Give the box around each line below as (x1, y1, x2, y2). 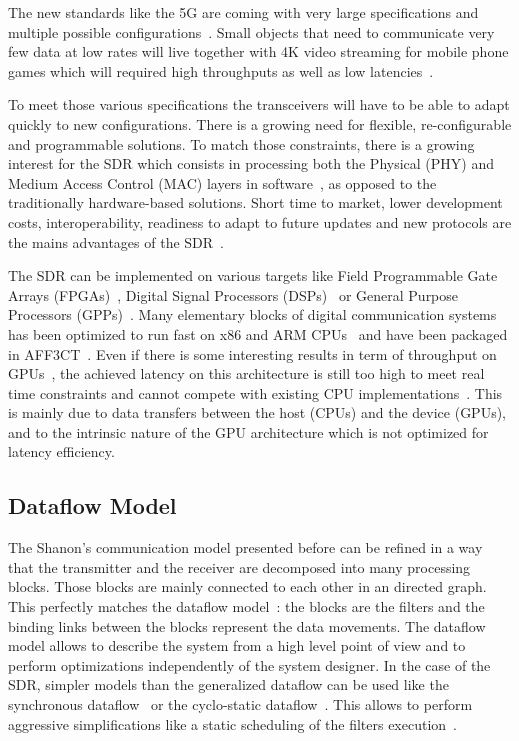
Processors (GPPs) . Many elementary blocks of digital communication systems (8, 304, 497, 325)
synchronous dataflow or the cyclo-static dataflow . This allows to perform (8, 694, 473, 715)
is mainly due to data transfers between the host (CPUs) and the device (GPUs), (8, 402, 507, 423)
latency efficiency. (8, 441, 115, 462)
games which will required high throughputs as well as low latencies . (8, 60, 434, 81)
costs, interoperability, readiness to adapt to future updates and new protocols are (8, 211, 512, 232)
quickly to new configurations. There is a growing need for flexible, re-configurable (8, 113, 512, 134)
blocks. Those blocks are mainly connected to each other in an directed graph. (8, 576, 487, 597)
